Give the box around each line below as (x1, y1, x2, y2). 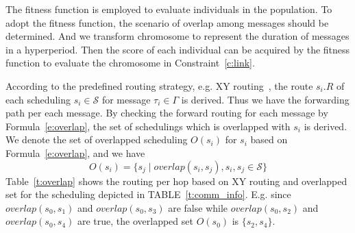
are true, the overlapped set (77, 214, 193, 228)
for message (101, 92, 151, 106)
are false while (168, 200, 228, 214)
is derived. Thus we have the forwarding (181, 92, 350, 106)
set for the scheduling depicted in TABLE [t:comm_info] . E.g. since (5, 187, 291, 201)
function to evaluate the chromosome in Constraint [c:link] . (5, 56, 255, 70)
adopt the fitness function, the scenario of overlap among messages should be (5, 15, 329, 29)
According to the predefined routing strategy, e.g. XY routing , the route (5, 78, 313, 93)
